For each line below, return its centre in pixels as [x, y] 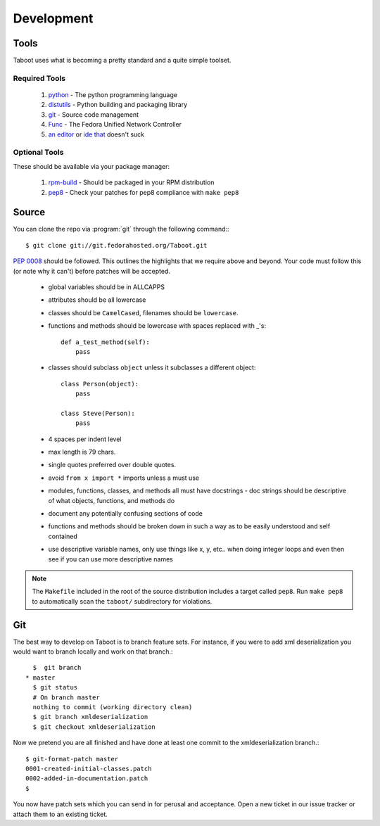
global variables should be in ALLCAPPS [107, 287]
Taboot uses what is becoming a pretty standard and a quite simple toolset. [122, 61]
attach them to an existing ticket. [61, 814]
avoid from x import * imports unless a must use [124, 478]
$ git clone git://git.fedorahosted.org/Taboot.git [116, 245]
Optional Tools [38, 153]
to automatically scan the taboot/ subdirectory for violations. [122, 601]
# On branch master [66, 697]
